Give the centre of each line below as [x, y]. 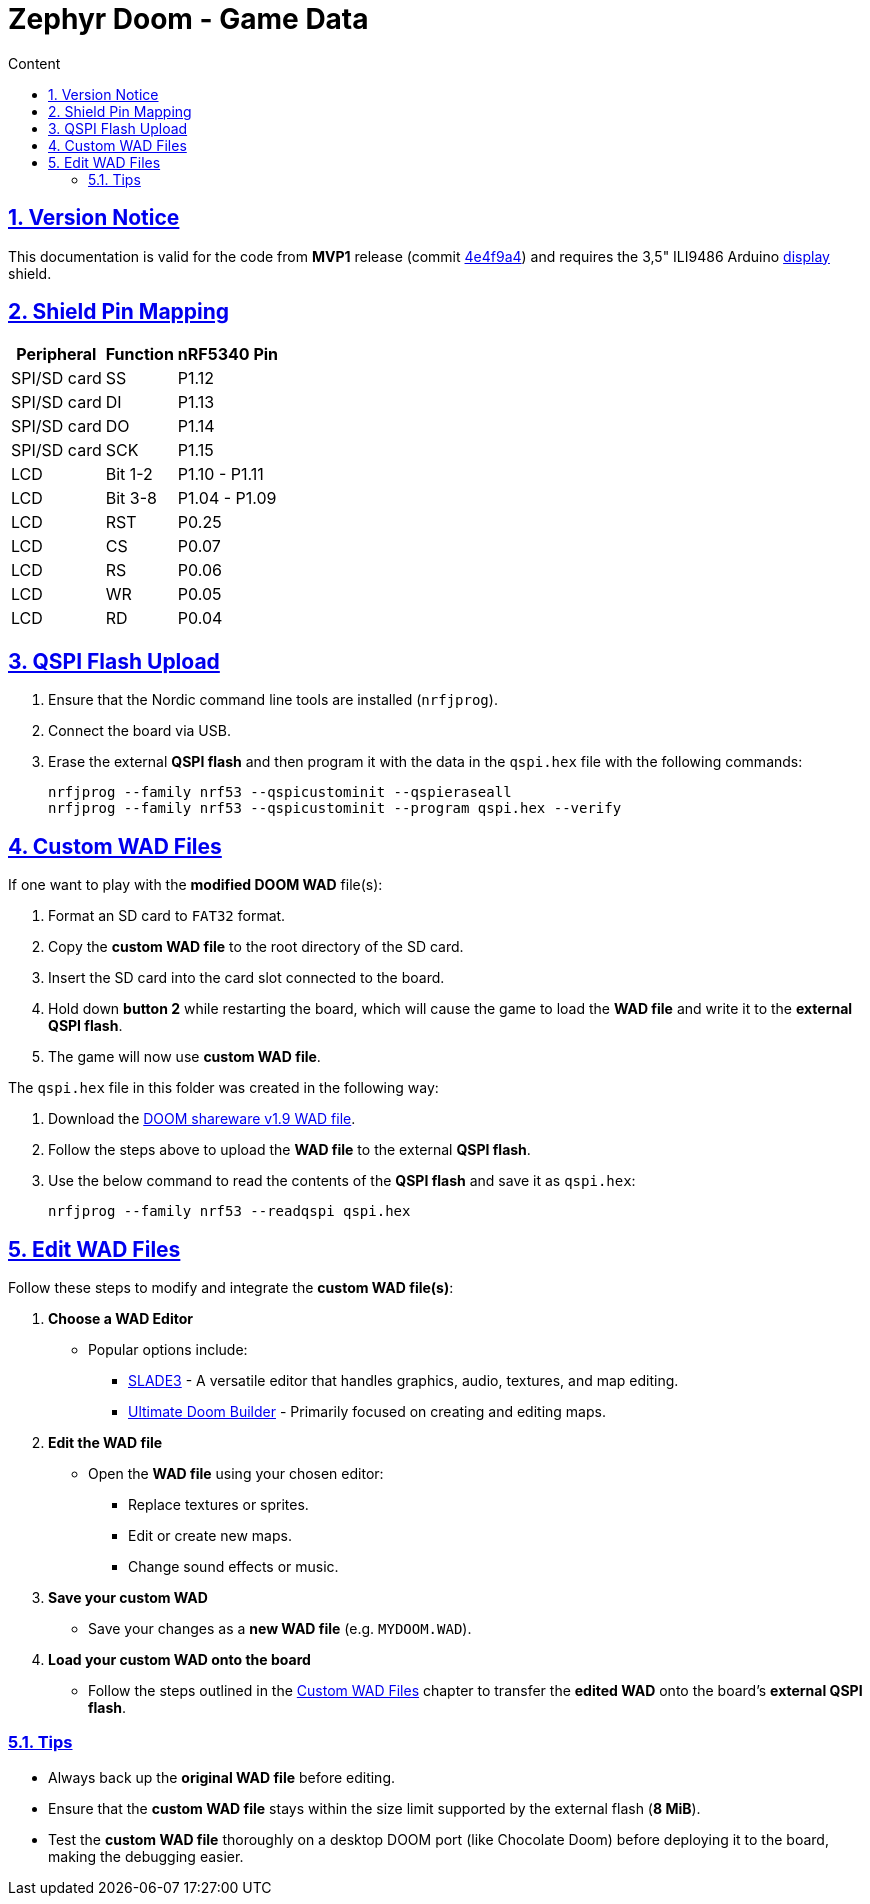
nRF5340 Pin [228, 354]
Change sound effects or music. [233, 1566]
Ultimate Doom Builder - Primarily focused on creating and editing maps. [367, 1411]
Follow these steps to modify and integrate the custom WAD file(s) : [231, 1287]
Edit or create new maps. [210, 1535]
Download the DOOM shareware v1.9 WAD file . [202, 1119]
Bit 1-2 [129, 474]
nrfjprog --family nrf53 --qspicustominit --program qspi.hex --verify [335, 808]
